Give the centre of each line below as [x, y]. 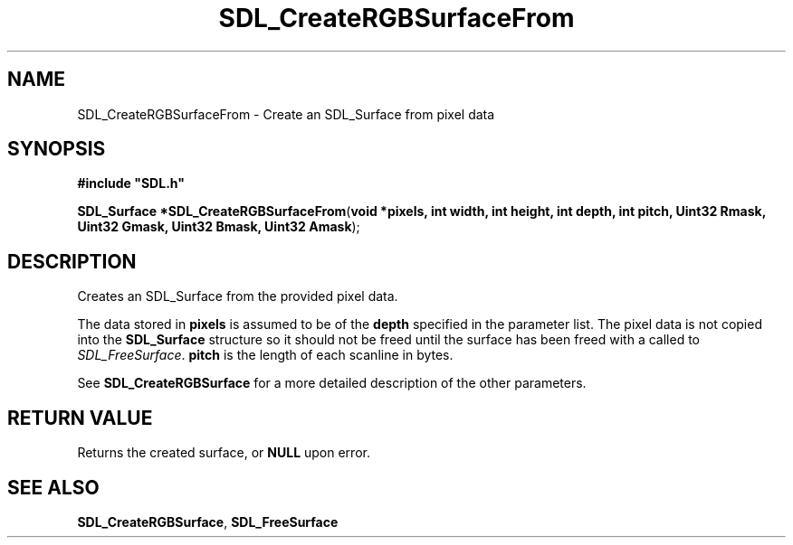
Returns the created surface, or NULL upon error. [224, 453]
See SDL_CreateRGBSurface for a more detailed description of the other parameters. [332, 383]
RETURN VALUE [80, 418]
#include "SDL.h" [131, 183]
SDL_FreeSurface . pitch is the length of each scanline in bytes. [265, 355]
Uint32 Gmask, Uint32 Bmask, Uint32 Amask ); [219, 227]
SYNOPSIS [57, 149]
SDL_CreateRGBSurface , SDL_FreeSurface [208, 522]
